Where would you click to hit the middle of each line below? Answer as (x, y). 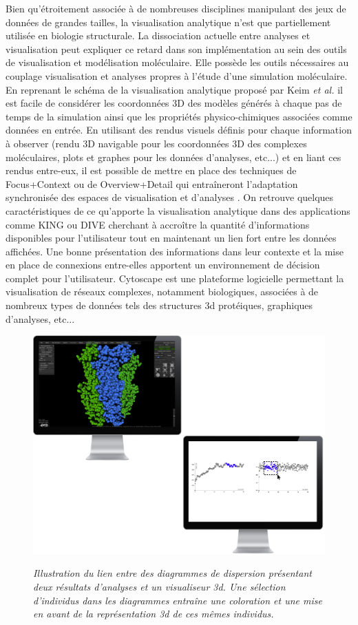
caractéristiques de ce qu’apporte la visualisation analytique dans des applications (178, 210)
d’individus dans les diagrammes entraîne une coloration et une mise (178, 600)
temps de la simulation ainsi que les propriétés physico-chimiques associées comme (179, 116)
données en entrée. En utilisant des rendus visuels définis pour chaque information (179, 130)
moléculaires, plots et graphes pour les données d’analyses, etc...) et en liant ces (173, 157)
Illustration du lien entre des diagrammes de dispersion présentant (172, 573)
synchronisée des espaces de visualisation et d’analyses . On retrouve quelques (170, 197)
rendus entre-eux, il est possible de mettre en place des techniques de (151, 170)
